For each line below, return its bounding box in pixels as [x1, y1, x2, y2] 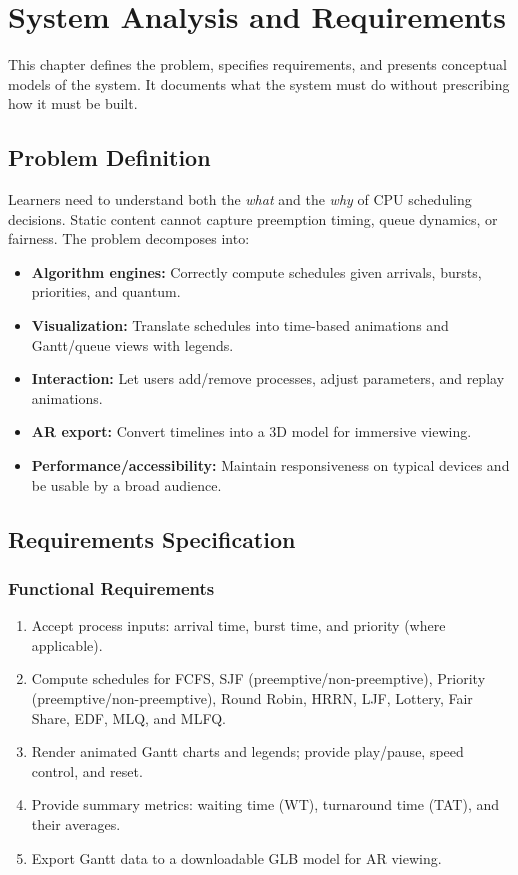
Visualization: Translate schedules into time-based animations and [31, 315, 449, 336]
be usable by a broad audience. [31, 474, 222, 495]
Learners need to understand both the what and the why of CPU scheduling [8, 189, 472, 210]
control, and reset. [31, 760, 143, 781]
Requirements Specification [8, 523, 296, 554]
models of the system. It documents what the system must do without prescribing [8, 73, 510, 94]
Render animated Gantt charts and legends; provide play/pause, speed [31, 741, 464, 762]
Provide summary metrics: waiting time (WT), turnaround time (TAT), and [31, 794, 500, 815]
